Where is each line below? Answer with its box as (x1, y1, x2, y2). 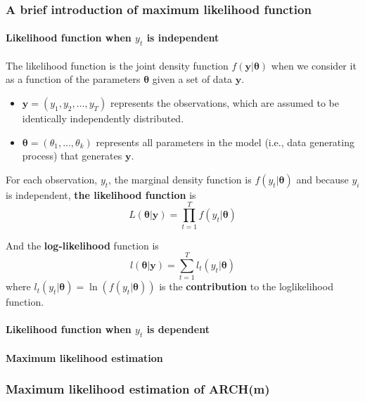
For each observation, (6, 171, 98, 186)
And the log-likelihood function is (6, 238, 159, 252)
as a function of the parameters (6, 72, 141, 86)
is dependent (146, 322, 210, 337)
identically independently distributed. (22, 111, 184, 126)
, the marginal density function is (108, 171, 252, 186)
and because (296, 171, 349, 186)
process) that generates (22, 148, 122, 163)
